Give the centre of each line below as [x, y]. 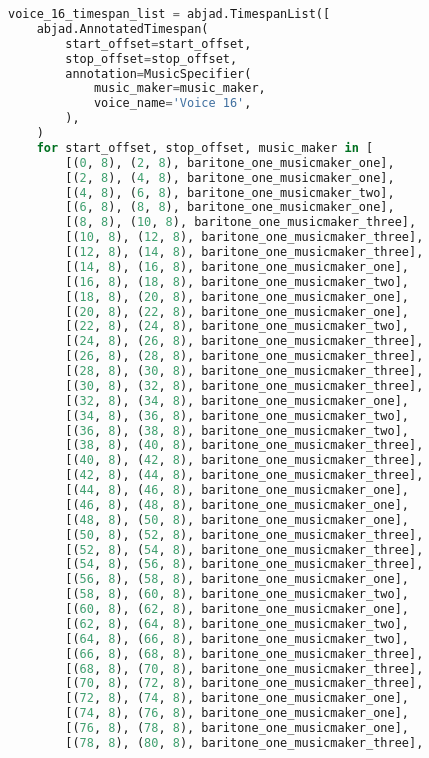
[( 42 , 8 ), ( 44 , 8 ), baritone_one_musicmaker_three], [244, 475]
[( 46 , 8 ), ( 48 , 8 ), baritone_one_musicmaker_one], [237, 504]
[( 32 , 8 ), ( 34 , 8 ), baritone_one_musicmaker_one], [237, 400]
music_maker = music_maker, [179, 88]
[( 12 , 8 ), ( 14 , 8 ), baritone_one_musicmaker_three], [244, 252]
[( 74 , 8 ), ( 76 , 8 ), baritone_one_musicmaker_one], [237, 713]
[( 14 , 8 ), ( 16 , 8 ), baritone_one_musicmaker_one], [237, 266]
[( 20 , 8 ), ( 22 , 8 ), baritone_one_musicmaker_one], [237, 311]
